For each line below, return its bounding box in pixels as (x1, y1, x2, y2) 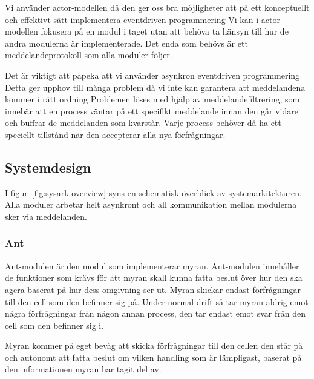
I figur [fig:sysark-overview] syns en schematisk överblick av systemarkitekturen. (5, 186, 302, 199)
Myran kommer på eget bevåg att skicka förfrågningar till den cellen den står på (5, 339, 303, 352)
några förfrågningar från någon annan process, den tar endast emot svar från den (5, 307, 306, 320)
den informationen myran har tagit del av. (5, 363, 162, 375)
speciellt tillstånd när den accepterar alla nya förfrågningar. (5, 128, 226, 140)
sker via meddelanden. (5, 209, 87, 222)
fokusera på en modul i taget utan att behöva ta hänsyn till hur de (41, 25, 289, 38)
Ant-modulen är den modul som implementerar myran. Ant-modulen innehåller (5, 259, 299, 272)
